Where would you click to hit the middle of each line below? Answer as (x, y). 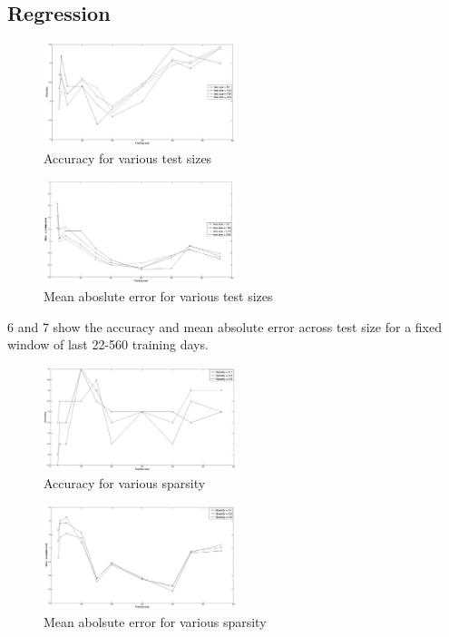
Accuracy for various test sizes (128, 158)
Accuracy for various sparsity (125, 482)
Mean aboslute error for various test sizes (158, 296)
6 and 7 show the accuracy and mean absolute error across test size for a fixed (224, 326)
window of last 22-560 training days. (108, 344)
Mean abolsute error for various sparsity (155, 622)
